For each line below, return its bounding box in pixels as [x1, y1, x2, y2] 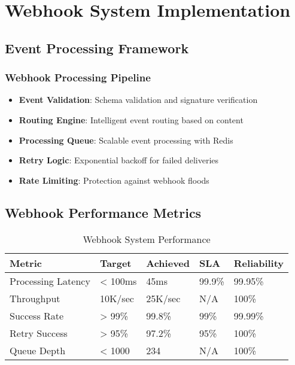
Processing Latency [10, 273, 90, 288]
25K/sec [146, 291, 181, 305]
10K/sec [99, 291, 134, 305]
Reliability [233, 255, 284, 270]
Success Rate [10, 308, 64, 323]
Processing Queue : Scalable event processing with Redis [19, 133, 233, 146]
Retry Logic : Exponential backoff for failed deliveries [19, 154, 219, 166]
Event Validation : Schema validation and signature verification [19, 93, 258, 106]
